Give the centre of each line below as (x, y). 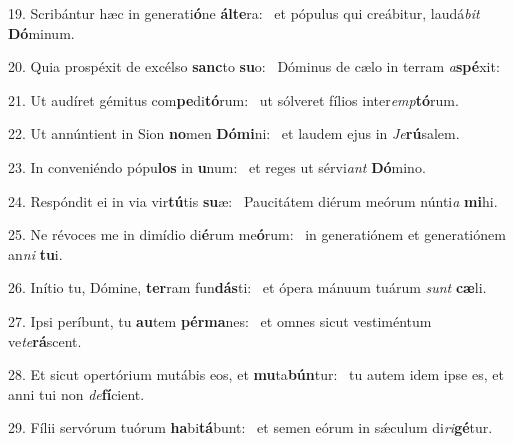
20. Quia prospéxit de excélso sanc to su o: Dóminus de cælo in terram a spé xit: (254, 66)
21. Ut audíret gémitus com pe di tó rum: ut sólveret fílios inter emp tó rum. (233, 99)
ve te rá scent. (45, 340)
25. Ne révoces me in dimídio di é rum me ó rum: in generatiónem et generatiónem (257, 234)
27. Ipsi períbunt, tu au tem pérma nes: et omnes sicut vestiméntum (220, 320)
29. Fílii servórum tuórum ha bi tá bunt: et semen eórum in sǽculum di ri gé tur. (250, 427)
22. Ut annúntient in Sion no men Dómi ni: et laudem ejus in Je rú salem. (234, 133)
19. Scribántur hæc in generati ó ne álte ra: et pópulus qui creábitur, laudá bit (244, 13)
